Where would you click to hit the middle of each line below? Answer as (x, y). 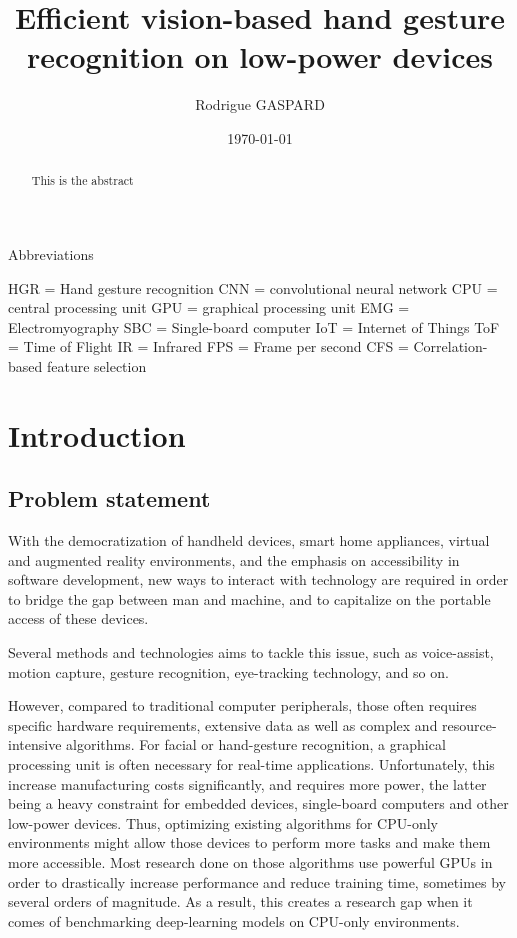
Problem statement (109, 498)
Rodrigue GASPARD (260, 104)
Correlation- (450, 346)
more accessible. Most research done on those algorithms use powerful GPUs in (250, 862)
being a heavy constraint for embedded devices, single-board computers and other (258, 803)
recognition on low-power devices (260, 56)
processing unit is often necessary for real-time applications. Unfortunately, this (251, 764)
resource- (469, 724)
